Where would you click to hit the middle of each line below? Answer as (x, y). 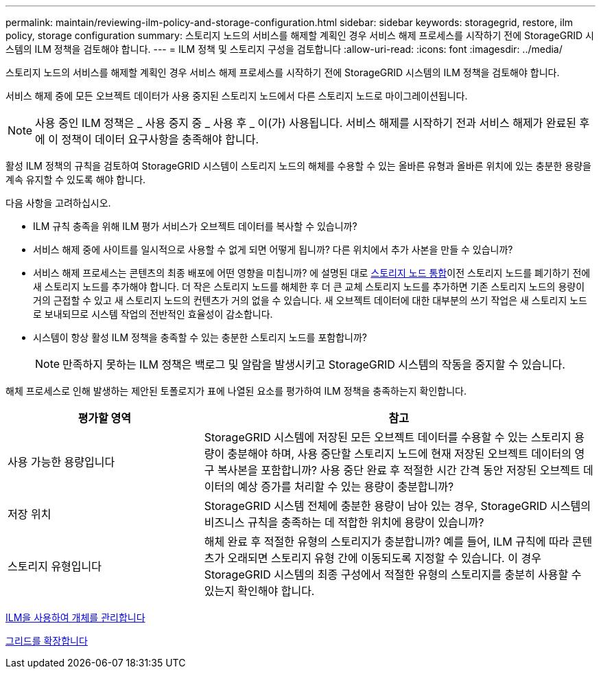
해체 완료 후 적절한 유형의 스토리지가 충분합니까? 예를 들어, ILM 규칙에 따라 (387, 542)
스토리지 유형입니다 (55, 566)
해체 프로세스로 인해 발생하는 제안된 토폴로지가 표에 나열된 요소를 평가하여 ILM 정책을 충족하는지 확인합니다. (236, 391)
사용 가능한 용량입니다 (61, 462)
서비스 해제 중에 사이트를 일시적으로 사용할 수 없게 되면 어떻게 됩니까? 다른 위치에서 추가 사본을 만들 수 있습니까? (273, 249)
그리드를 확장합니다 (47, 641)
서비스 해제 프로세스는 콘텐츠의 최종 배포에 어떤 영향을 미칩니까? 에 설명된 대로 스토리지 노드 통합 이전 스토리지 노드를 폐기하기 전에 (312, 273)
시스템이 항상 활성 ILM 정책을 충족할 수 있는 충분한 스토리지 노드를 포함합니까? (200, 337)
